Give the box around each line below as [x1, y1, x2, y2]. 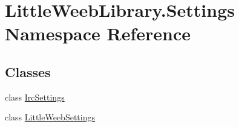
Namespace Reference [5, 21, 191, 46]
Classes [5, 62, 51, 81]
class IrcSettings [5, 90, 65, 103]
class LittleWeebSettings [5, 111, 95, 123]
